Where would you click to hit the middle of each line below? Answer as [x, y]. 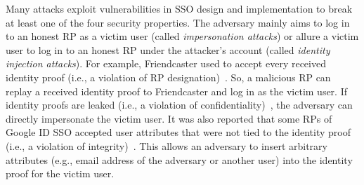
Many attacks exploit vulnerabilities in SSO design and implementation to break [179, 8]
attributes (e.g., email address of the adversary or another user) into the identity [179, 159]
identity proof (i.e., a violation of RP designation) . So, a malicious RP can [168, 77]
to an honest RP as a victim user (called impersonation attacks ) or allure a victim [182, 36]
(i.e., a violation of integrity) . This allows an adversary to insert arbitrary [167, 145]
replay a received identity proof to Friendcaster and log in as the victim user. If [176, 91]
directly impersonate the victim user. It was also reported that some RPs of [169, 118]
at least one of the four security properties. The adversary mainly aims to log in [178, 22]
